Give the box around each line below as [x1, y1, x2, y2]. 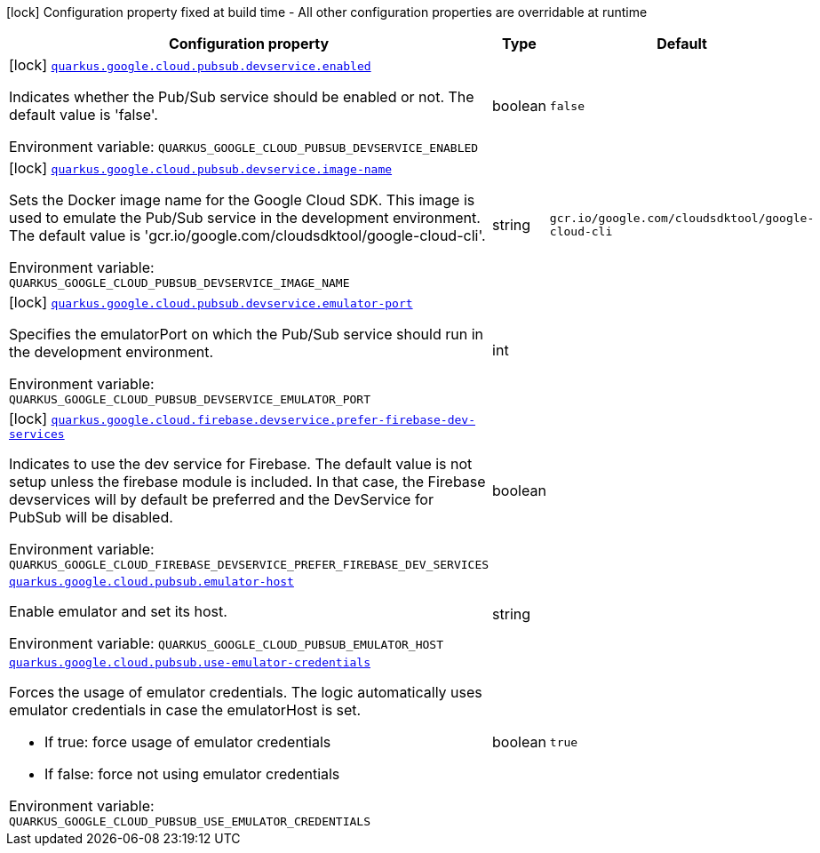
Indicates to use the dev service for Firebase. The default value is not [9, 455, 473, 473]
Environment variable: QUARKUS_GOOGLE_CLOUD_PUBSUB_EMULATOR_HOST [9, 634, 443, 652]
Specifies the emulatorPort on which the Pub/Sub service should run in [9, 325, 483, 343]
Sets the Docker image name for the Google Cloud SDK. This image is [9, 191, 475, 209]
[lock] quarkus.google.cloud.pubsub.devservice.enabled [9, 56, 371, 74]
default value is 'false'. [9, 106, 158, 124]
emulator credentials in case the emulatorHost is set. [9, 701, 362, 719]
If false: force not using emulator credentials [44, 765, 340, 783]
